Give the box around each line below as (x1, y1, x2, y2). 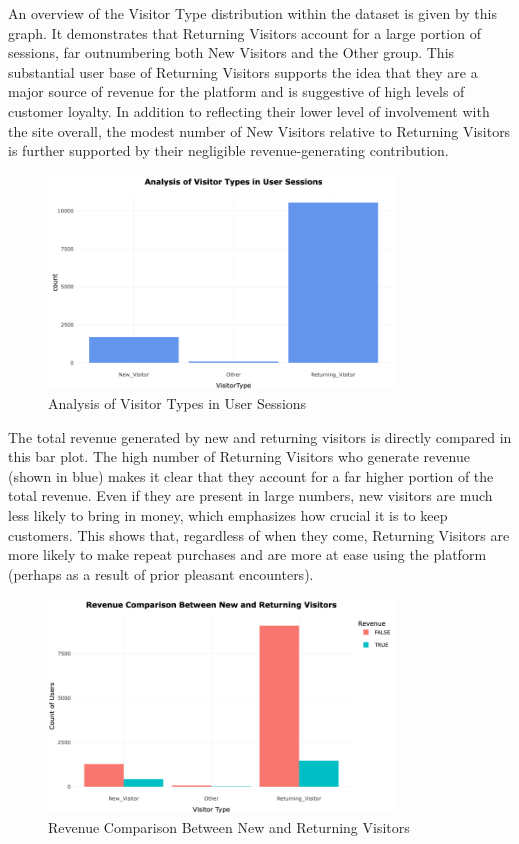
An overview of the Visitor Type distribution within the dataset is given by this (8, 3, 497, 23)
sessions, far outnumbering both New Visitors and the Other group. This (8, 42, 455, 63)
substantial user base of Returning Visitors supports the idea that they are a (8, 61, 478, 82)
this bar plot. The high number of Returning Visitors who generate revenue (8, 446, 470, 467)
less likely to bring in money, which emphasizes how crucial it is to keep (8, 504, 448, 525)
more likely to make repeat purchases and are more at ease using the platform (8, 544, 487, 565)
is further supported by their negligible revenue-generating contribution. (8, 140, 449, 161)
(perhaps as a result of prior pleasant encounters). (8, 563, 314, 584)
